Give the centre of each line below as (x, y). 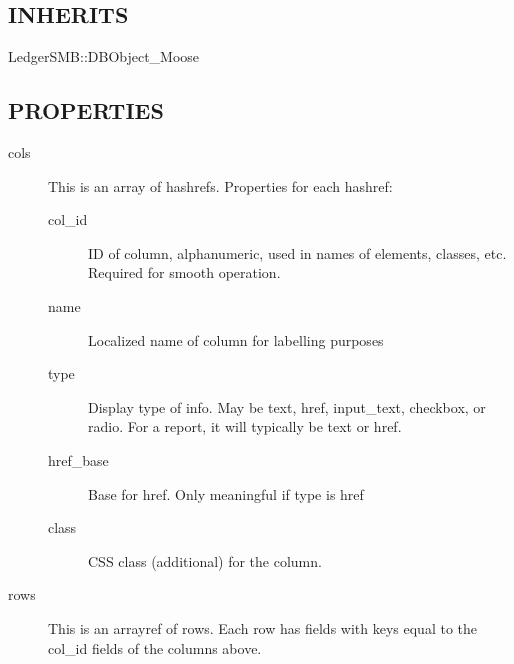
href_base (78, 459)
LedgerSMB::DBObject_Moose (104, 56)
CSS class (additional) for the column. (205, 560)
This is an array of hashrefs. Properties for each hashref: (220, 185)
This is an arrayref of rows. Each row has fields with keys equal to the (262, 627)
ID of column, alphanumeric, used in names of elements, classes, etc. (297, 252)
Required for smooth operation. (184, 272)
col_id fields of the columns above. (155, 647)
